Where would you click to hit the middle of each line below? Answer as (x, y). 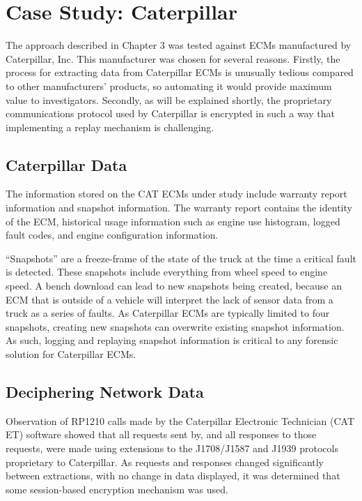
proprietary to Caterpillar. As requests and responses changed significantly (165, 462)
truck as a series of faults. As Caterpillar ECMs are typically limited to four (168, 313)
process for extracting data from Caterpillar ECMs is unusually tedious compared (180, 72)
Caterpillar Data (66, 164)
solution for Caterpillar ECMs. (71, 354)
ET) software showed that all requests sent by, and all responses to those (161, 434)
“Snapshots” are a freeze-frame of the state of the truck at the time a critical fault (181, 258)
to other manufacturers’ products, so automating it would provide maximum (169, 85)
